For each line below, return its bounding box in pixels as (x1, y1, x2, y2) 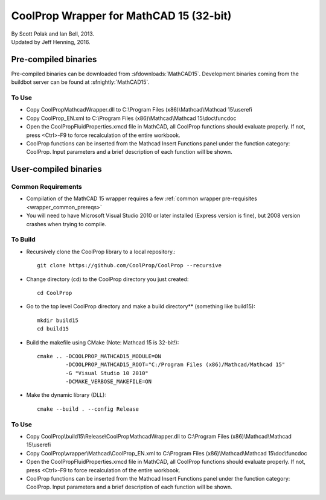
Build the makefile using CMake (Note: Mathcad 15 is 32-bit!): (26, 338, 179, 346)
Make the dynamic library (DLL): (26, 391, 107, 399)
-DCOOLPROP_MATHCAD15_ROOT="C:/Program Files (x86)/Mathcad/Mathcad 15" (65, 361, 286, 368)
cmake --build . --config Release (37, 405, 139, 413)
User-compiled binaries (11, 164, 102, 174)
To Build (11, 235, 36, 244)
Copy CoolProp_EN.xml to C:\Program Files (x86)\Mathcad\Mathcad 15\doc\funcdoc (26, 115, 237, 122)
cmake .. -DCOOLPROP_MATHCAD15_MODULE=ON (37, 353, 161, 359)
